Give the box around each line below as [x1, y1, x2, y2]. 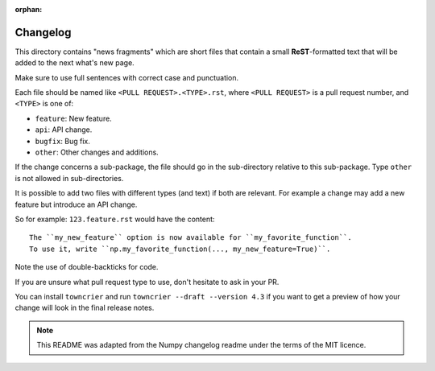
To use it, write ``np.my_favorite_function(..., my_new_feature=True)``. [29, 244, 331, 254]
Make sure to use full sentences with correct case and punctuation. [14, 72, 239, 82]
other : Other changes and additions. [35, 147, 159, 157]
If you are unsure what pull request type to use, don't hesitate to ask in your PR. [14, 277, 280, 286]
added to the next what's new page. [14, 58, 135, 68]
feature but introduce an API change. [14, 200, 138, 209]
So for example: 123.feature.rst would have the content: [14, 214, 215, 224]
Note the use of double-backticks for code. [14, 262, 159, 272]
